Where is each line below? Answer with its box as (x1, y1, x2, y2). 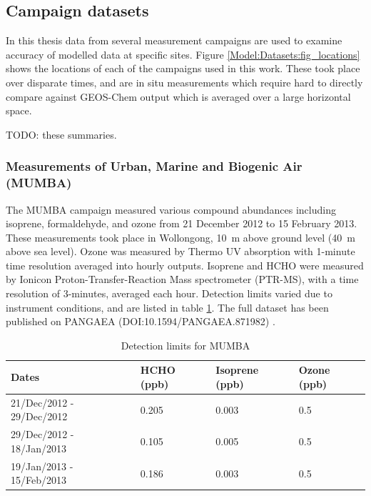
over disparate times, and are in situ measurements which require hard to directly (6, 74, 363, 89)
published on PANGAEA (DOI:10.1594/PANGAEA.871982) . (6, 314, 275, 329)
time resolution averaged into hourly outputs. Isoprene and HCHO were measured (6, 257, 364, 272)
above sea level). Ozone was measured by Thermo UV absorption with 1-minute (6, 244, 355, 259)
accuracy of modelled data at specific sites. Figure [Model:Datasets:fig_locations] (6, 46, 360, 61)
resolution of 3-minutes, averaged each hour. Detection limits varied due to (6, 286, 332, 301)
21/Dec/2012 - (11, 395, 74, 410)
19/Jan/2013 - (11, 458, 73, 473)
